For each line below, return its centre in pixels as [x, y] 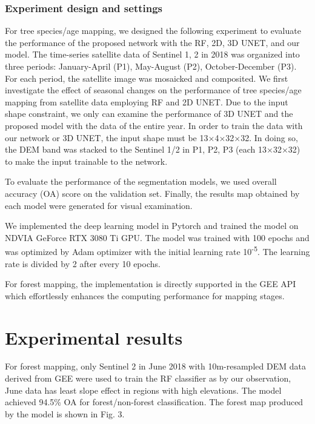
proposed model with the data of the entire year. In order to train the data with [154, 125]
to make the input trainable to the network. [86, 161]
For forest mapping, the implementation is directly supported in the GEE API [151, 284]
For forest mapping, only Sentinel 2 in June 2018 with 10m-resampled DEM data [155, 366]
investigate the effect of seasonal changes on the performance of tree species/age [153, 90]
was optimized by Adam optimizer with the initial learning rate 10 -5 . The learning [157, 250]
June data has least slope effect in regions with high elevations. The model [143, 390]
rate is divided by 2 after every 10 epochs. [83, 263]
